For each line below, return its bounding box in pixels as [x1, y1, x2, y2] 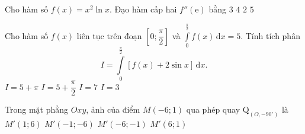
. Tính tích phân [240, 29, 300, 42]
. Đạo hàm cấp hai [110, 3, 177, 15]
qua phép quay [186, 103, 240, 116]
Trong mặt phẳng [5, 103, 69, 116]
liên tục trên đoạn [76, 29, 142, 42]
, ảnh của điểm [86, 103, 140, 116]
